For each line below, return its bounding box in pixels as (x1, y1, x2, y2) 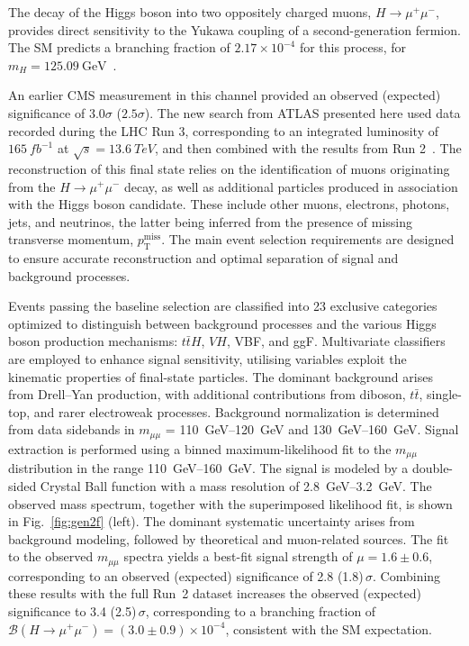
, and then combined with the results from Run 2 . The (154, 139, 462, 158)
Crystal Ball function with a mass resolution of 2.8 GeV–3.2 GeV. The (40, 476, 432, 495)
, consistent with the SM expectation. (225, 619, 433, 638)
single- (427, 385, 462, 404)
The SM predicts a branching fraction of (8, 38, 230, 57)
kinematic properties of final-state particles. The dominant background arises (8, 367, 433, 386)
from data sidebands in (8, 420, 135, 439)
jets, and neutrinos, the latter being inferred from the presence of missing (8, 212, 413, 231)
